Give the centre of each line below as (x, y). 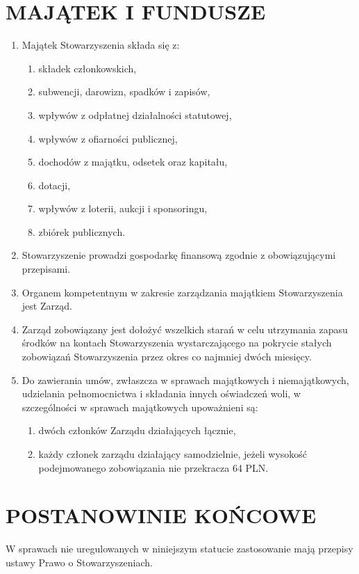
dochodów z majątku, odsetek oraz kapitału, (133, 162)
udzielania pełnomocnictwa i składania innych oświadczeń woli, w (161, 393)
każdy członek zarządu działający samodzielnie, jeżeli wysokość (173, 454)
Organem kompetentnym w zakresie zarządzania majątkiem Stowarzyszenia (182, 292)
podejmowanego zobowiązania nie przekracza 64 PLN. (153, 467)
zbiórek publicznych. (82, 231)
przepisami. (46, 269)
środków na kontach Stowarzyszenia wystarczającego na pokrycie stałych (177, 343)
